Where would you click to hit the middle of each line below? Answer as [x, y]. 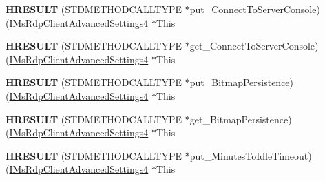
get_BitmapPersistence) [241, 119]
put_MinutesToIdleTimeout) [251, 155]
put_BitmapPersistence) [242, 82]
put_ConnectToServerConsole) [255, 9]
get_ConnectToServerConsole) [254, 46]
